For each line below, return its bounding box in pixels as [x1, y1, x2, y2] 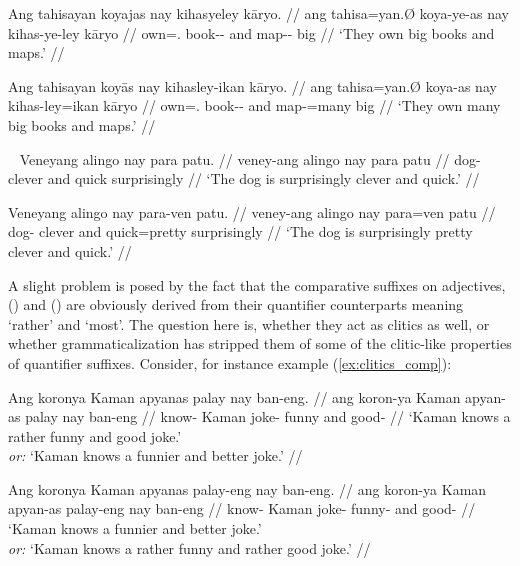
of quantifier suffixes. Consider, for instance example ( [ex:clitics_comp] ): [8, 352, 452, 373]
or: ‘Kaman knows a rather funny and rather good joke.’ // [8, 537, 371, 558]
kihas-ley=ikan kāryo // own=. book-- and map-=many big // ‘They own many [8, 95, 501, 116]
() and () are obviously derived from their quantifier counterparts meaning [8, 294, 464, 315]
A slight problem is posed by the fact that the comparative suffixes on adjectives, [8, 274, 506, 295]
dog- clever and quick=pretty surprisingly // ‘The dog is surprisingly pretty [8, 221, 473, 242]
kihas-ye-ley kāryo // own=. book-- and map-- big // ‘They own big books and [8, 22, 495, 43]
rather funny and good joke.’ [8, 425, 182, 446]
